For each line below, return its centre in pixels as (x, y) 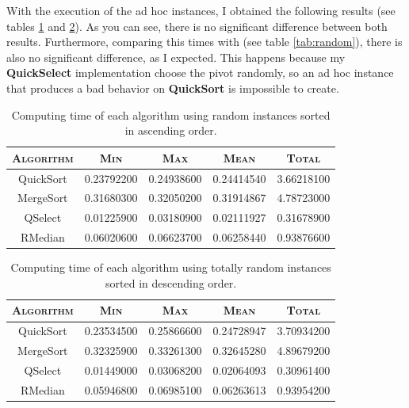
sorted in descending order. (171, 282)
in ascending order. (171, 130)
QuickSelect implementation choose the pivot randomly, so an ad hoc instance (200, 72)
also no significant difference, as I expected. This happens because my (176, 57)
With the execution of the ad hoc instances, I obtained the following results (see (201, 10)
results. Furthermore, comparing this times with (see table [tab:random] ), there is (204, 42)
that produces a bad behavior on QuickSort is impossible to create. (173, 88)
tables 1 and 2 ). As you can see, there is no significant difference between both (197, 26)
